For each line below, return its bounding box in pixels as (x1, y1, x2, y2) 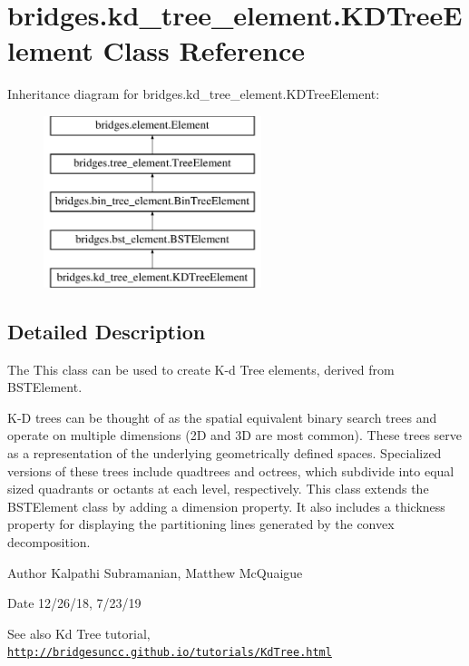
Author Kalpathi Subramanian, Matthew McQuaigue (7, 563, 303, 582)
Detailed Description (7, 317, 206, 345)
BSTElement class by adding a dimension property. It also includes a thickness (7, 496, 445, 515)
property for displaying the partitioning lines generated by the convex (7, 514, 395, 534)
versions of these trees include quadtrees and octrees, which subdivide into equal (7, 461, 454, 480)
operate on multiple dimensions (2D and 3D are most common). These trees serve (7, 426, 463, 445)
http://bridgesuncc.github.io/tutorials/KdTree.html (7, 646, 332, 660)
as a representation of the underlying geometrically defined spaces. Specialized (7, 444, 442, 463)
